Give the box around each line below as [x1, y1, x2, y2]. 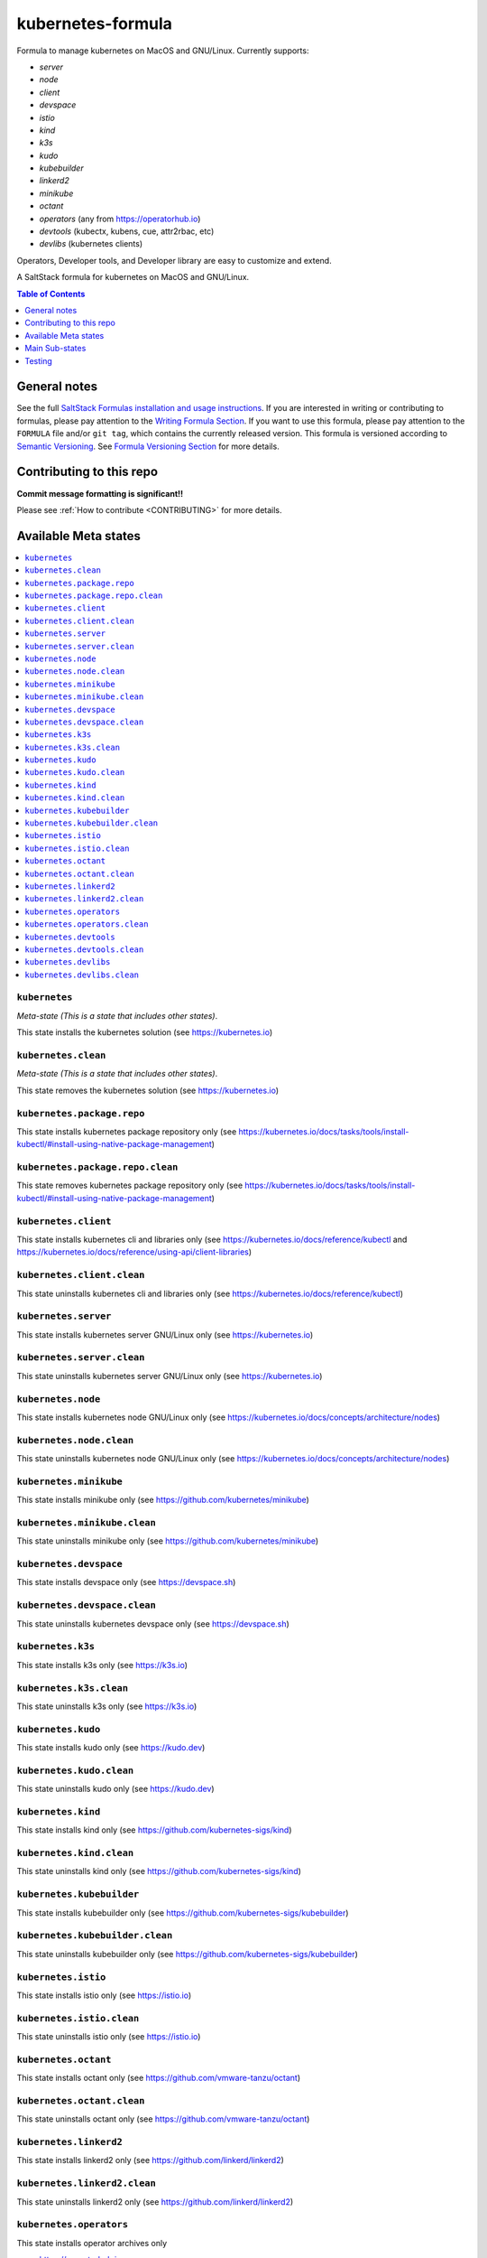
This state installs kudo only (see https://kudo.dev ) [16, 1742, 206, 1753]
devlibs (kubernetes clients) [39, 238, 143, 249]
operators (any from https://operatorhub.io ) [39, 213, 201, 224]
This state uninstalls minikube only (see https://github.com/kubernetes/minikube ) [16, 1535, 319, 1546]
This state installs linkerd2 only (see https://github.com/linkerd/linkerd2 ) [16, 2155, 284, 2166]
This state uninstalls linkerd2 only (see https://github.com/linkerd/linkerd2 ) [16, 2196, 294, 2207]
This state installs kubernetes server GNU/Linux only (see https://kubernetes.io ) [16, 1329, 314, 1340]
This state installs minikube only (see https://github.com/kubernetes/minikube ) [16, 1495, 310, 1506]
